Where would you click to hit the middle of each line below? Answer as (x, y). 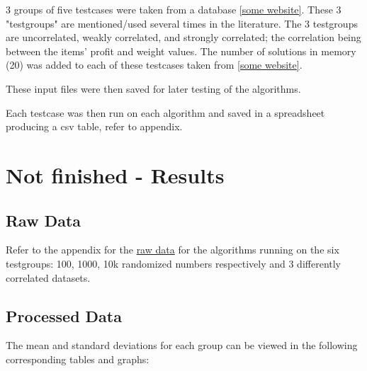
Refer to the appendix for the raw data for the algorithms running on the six (173, 250)
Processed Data (64, 315)
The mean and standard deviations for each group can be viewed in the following (182, 345)
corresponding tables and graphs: (78, 359)
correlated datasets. (48, 277)
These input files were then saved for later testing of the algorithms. (153, 88)
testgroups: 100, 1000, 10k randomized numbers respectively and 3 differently (174, 263)
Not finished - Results (115, 175)
